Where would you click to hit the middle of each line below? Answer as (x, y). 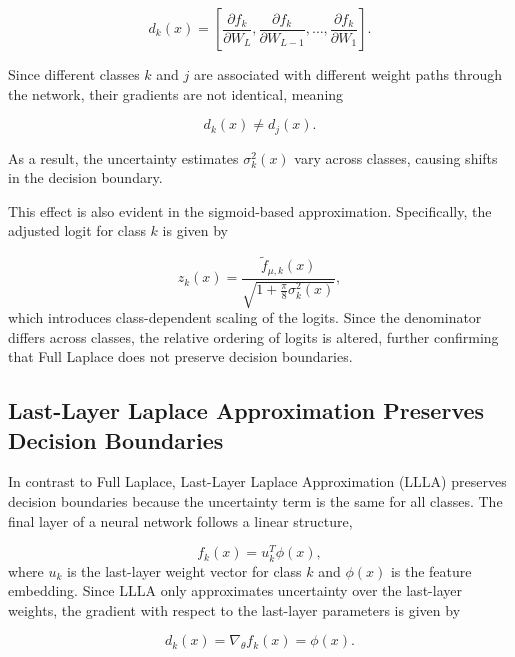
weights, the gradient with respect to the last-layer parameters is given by (234, 609)
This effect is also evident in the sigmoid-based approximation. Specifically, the (250, 210)
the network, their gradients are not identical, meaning (176, 93)
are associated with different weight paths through (348, 74)
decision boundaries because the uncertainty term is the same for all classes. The (255, 501)
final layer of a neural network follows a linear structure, (180, 520)
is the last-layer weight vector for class (184, 570)
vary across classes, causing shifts (396, 157)
